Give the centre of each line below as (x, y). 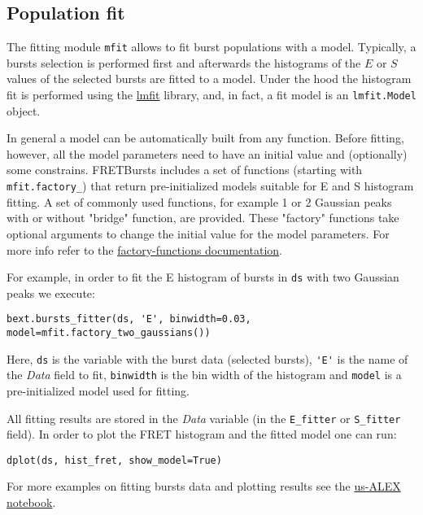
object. (24, 110)
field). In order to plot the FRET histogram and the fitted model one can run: (202, 434)
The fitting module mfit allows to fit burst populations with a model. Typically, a (211, 47)
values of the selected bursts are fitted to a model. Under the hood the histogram (209, 79)
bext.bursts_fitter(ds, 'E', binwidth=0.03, (129, 319)
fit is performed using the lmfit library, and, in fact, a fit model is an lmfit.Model (211, 95)
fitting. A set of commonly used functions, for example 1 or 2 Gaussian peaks (199, 201)
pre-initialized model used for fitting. (98, 390)
